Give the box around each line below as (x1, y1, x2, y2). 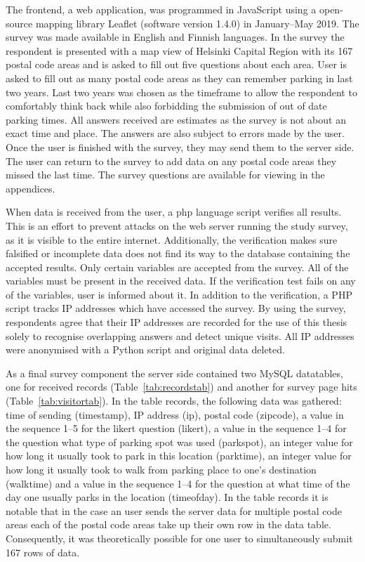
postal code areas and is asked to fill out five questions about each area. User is (6, 57, 347, 72)
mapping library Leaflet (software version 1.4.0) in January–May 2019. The (35, 15, 359, 30)
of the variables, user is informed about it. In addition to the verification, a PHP (6, 287, 352, 301)
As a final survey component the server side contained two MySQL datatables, (6, 365, 343, 380)
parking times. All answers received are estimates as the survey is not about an (6, 112, 346, 126)
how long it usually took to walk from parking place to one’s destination (6, 462, 317, 476)
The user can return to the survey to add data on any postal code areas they (6, 153, 337, 168)
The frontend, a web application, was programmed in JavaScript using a (6, 2, 317, 16)
